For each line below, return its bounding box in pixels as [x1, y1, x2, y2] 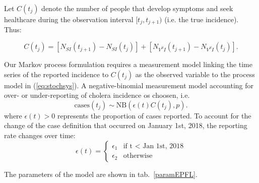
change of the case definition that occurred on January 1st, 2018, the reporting [4, 120, 247, 131]
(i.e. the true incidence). [164, 14, 239, 24]
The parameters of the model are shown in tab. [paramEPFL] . [4, 168, 198, 179]
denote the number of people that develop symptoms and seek [41, 3, 233, 13]
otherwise [123, 152, 153, 160]
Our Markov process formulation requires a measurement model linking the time [4, 59, 252, 70]
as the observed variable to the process [135, 69, 255, 79]
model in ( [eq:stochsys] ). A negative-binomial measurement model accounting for [4, 80, 254, 90]
